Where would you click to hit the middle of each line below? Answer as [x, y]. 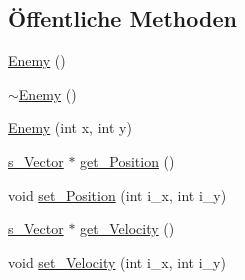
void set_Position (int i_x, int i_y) [117, 194]
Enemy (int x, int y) [70, 127]
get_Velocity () [127, 228]
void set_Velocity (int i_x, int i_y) [117, 261]
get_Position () [127, 160]
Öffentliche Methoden [122, 18]
